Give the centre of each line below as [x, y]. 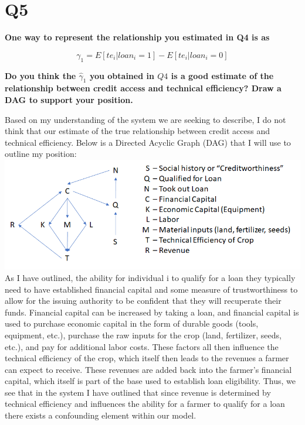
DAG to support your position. [69, 99]
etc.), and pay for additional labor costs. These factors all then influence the [142, 346]
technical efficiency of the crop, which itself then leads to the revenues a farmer [147, 358]
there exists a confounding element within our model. [101, 415]
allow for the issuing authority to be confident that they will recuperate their [143, 301]
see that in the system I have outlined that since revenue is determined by [138, 392]
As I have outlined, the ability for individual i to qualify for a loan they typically [150, 277]
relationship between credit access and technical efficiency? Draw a [143, 88]
